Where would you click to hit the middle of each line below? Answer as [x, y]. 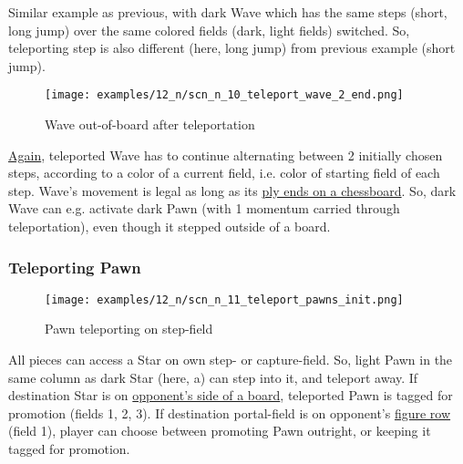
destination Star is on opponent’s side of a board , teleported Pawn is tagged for [231, 395]
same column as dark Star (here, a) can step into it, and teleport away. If [213, 377]
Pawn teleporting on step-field [129, 329]
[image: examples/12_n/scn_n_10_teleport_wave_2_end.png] [224, 95]
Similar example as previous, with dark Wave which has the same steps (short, [228, 12]
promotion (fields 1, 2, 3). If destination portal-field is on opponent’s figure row [230, 412]
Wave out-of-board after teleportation [150, 124]
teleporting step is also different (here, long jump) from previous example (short [232, 48]
